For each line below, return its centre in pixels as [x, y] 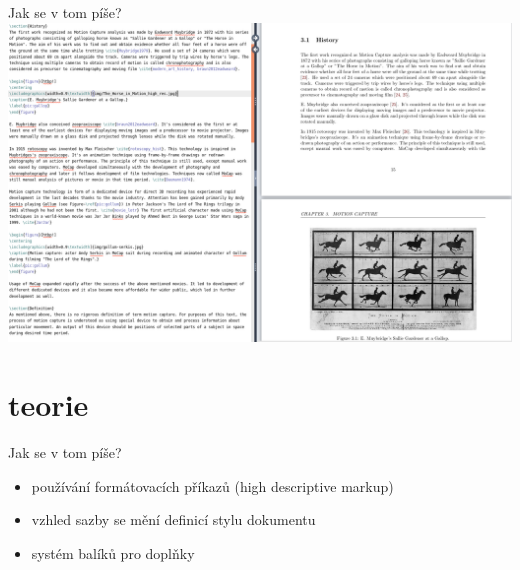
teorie [48, 404]
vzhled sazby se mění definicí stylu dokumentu [173, 519]
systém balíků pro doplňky [113, 553]
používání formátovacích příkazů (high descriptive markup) [212, 485]
